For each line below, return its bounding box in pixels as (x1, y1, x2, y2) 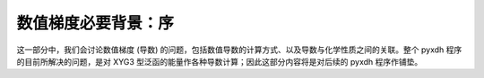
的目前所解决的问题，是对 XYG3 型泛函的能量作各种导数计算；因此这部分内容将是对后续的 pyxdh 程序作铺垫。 (16, 56, 423, 66)
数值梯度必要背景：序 (16, 13, 175, 33)
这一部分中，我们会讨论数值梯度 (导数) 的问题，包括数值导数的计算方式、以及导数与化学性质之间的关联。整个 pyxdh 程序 (16, 44, 462, 55)
